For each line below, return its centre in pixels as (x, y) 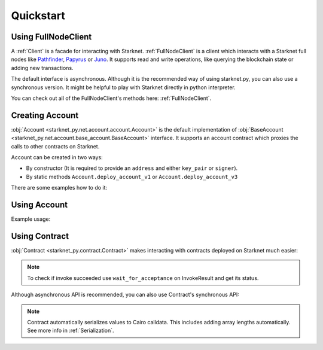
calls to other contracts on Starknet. (55, 146)
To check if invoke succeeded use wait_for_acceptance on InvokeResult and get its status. (143, 278)
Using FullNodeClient (51, 37)
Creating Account (45, 115)
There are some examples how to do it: (59, 188)
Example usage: (31, 219)
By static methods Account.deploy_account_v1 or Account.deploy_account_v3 (132, 176)
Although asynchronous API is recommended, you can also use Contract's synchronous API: (125, 295)
